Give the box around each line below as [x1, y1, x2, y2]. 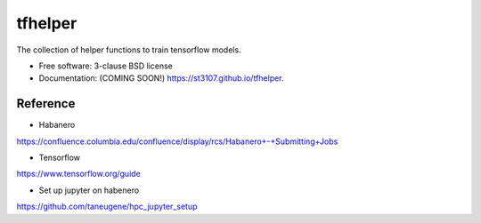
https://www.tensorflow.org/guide [16, 169, 142, 179]
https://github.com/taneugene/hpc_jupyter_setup [16, 201, 198, 212]
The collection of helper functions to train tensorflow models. [16, 44, 241, 55]
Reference [16, 96, 76, 111]
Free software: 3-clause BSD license [38, 60, 173, 71]
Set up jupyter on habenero [38, 185, 140, 195]
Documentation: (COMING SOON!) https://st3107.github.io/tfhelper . [38, 73, 284, 84]
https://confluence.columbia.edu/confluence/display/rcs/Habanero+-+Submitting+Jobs [16, 136, 338, 147]
